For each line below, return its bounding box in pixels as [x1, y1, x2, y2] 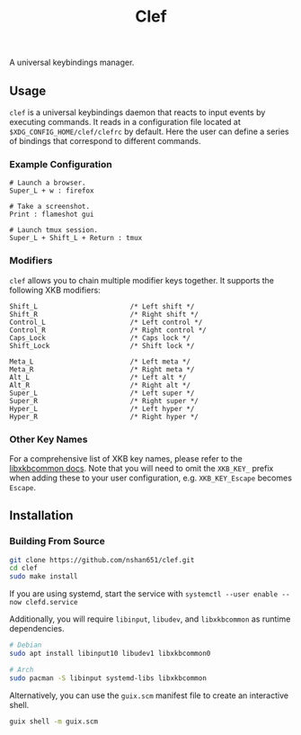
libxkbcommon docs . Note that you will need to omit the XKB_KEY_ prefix [9, 462, 274, 473]
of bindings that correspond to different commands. [9, 136, 201, 146]
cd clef [9, 564, 39, 573]
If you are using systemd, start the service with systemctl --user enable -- [9, 588, 290, 599]
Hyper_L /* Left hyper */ [9, 404, 195, 413]
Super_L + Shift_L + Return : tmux [9, 234, 143, 243]
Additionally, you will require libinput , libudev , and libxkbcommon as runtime [9, 614, 291, 624]
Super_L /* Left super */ [9, 389, 195, 398]
